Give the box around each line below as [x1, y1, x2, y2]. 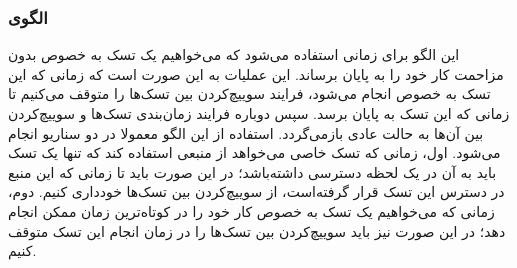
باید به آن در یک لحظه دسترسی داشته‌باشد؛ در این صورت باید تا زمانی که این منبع [8, 161, 497, 182]
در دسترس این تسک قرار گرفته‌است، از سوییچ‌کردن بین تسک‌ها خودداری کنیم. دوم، [8, 181, 505, 202]
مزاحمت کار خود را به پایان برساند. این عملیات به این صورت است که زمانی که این [8, 63, 504, 84]
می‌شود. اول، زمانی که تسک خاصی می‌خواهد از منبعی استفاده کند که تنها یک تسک [8, 142, 501, 163]
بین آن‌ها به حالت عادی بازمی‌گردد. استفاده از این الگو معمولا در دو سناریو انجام [8, 122, 484, 143]
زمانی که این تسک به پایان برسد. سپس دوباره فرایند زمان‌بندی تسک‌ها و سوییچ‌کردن [8, 103, 510, 123]
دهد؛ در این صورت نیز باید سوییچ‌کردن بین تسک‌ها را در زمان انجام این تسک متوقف [8, 220, 506, 241]
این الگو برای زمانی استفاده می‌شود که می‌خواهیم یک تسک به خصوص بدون [8, 44, 460, 65]
